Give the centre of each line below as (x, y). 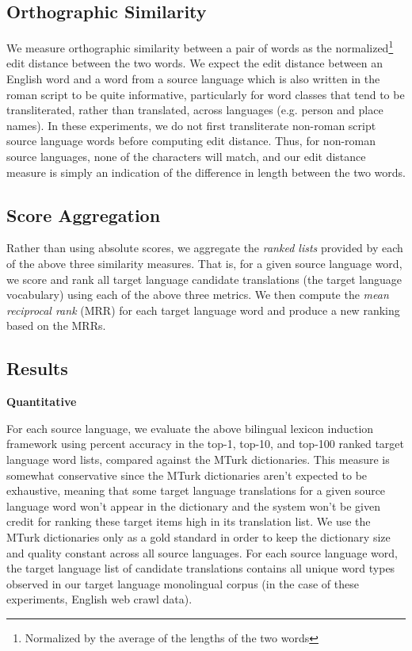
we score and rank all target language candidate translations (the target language (204, 279)
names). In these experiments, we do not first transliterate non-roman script (191, 125)
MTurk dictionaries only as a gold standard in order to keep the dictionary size (198, 536)
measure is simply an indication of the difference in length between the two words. (206, 172)
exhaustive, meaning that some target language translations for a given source (196, 490)
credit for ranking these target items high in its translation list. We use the (189, 521)
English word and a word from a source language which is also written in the (193, 79)
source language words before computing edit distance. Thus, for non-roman (191, 141)
